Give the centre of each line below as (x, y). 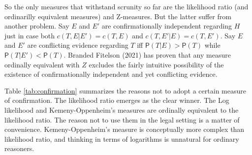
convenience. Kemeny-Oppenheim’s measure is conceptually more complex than (125, 129)
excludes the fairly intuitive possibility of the (156, 64)
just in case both (30, 35)
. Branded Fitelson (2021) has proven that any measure (147, 54)
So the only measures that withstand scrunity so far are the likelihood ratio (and (126, 6)
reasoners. (19, 148)
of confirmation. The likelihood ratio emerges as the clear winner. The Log (117, 100)
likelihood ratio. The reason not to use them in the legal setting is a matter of (122, 119)
